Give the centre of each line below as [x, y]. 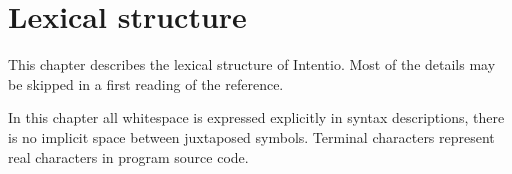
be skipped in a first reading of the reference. [146, 83]
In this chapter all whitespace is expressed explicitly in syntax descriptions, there [256, 117]
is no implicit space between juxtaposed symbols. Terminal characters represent [251, 136]
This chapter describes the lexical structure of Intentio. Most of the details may [252, 64]
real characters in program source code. [128, 156]
